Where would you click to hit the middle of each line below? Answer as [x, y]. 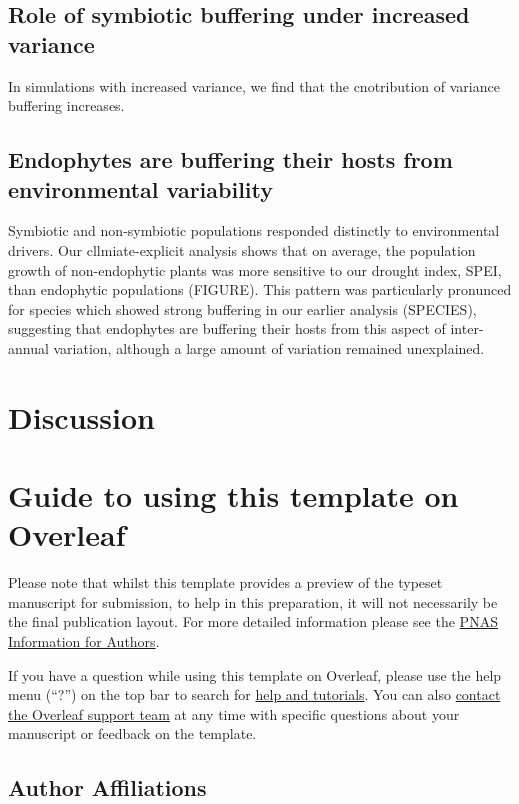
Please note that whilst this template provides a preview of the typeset [225, 582]
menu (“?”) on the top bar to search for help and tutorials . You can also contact [254, 694]
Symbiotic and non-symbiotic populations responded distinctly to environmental [254, 230]
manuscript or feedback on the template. [132, 733]
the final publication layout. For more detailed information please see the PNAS [253, 621]
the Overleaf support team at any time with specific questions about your [234, 713]
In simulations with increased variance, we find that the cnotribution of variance [254, 85]
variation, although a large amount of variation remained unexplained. [269, 347]
